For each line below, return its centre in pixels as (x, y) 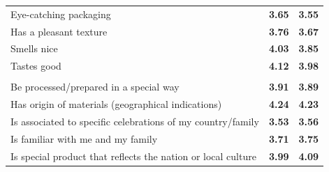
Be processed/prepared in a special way (95, 87)
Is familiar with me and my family (84, 138)
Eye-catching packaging (61, 14)
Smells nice (34, 48)
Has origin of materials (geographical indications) (116, 104)
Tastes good (36, 66)
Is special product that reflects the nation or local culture (133, 156)
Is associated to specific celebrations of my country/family (135, 122)
